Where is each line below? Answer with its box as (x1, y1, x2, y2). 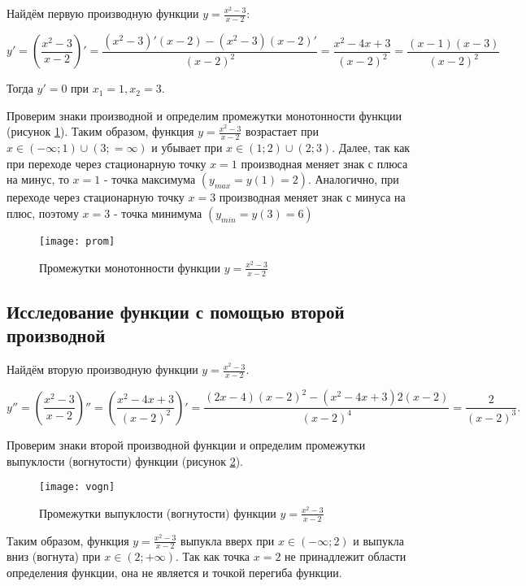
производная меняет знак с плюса (241, 154, 408, 171)
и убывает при (151, 139, 223, 156)
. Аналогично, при (307, 171, 399, 188)
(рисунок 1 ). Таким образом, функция (7, 123, 194, 140)
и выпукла (353, 532, 404, 549)
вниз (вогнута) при (7, 548, 101, 565)
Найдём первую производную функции (7, 5, 199, 21)
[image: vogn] (39, 481, 115, 493)
